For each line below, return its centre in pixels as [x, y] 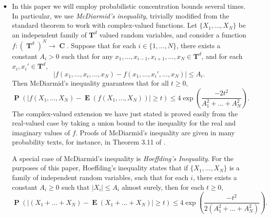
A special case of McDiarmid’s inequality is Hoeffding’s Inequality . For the [123, 158]
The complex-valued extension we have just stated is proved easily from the [125, 113]
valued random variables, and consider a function [173, 34]
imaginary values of [41, 132]
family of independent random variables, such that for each [100, 177]
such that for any [87, 56]
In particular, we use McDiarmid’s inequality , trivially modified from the [121, 15]
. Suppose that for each [102, 45]
